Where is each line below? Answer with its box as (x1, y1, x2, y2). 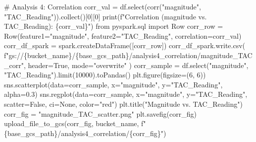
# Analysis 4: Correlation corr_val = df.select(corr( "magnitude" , (4, 1, 201, 11)
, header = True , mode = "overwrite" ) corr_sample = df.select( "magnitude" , (23, 60, 249, 70)
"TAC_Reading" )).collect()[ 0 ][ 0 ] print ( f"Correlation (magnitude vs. (4, 11, 207, 21)
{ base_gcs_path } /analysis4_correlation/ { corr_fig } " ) (4, 128, 166, 138)
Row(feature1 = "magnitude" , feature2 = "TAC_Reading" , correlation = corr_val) (4, 30, 242, 41)
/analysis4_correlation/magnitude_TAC (129, 50, 253, 60)
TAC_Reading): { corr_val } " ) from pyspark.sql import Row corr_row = (4, 21, 223, 31)
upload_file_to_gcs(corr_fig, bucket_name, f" (4, 118, 146, 129)
